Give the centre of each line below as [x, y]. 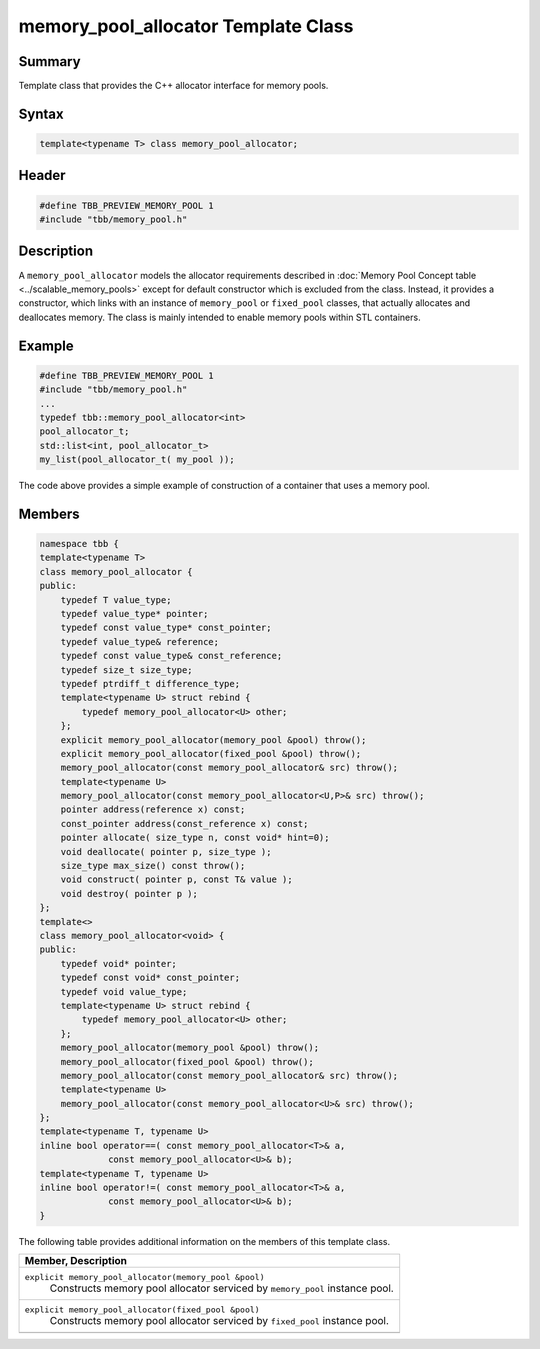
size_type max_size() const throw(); [153, 866]
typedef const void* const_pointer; [150, 978]
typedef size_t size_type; [127, 669]
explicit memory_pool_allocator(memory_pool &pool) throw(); [213, 739]
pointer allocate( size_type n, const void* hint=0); [195, 838]
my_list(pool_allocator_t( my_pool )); [137, 459]
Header [42, 175]
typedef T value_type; [116, 599]
